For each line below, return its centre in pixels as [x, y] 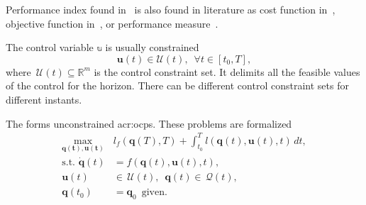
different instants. [44, 99]
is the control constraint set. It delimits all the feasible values [227, 71]
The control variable [50, 47]
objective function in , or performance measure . [112, 23]
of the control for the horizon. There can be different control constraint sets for [177, 85]
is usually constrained [152, 47]
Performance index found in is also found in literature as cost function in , [171, 9]
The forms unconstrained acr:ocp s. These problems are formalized [149, 123]
